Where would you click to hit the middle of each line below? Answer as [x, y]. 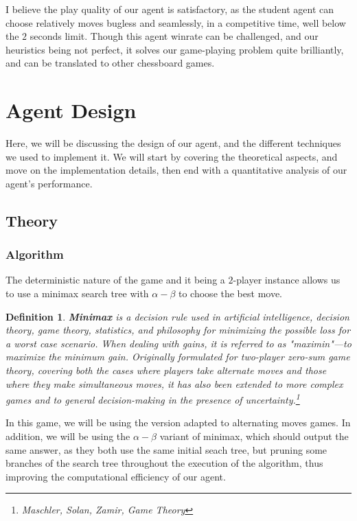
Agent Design [71, 110]
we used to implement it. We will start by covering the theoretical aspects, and [172, 156]
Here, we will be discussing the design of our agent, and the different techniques [173, 143]
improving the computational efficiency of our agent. [116, 476]
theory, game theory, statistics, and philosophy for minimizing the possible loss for [178, 330]
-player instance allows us [287, 280]
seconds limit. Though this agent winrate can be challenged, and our [174, 36]
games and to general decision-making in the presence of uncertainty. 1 [153, 398]
